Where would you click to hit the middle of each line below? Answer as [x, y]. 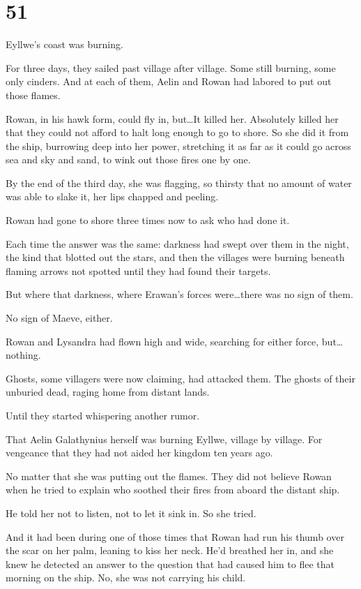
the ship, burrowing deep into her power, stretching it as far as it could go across [178, 146]
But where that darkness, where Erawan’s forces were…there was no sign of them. [179, 294]
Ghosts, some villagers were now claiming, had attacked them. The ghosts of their [180, 378]
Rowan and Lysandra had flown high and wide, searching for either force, [162, 341]
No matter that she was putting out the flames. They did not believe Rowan [169, 476]
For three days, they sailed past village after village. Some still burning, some [171, 67]
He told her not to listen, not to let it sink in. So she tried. [131, 513]
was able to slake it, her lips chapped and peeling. [112, 196]
